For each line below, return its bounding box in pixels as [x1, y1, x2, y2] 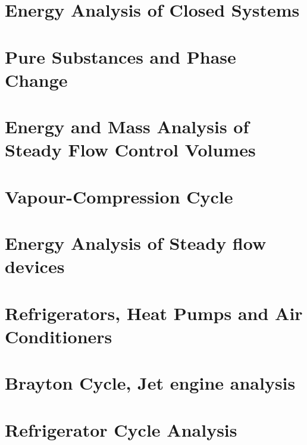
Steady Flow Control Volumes [5, 137, 256, 162]
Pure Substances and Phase [5, 44, 236, 68]
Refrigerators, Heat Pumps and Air [5, 300, 303, 325]
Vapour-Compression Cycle [5, 184, 233, 208]
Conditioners [5, 324, 112, 348]
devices [5, 254, 65, 278]
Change [5, 67, 68, 92]
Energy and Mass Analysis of [5, 114, 249, 139]
